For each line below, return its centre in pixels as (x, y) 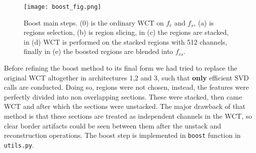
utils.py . (19, 144)
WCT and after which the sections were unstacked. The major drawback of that (125, 106)
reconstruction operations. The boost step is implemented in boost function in (122, 135)
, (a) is (204, 22)
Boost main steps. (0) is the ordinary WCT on (94, 22)
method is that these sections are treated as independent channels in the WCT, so (128, 116)
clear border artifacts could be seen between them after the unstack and (113, 125)
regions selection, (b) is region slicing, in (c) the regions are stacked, (126, 32)
